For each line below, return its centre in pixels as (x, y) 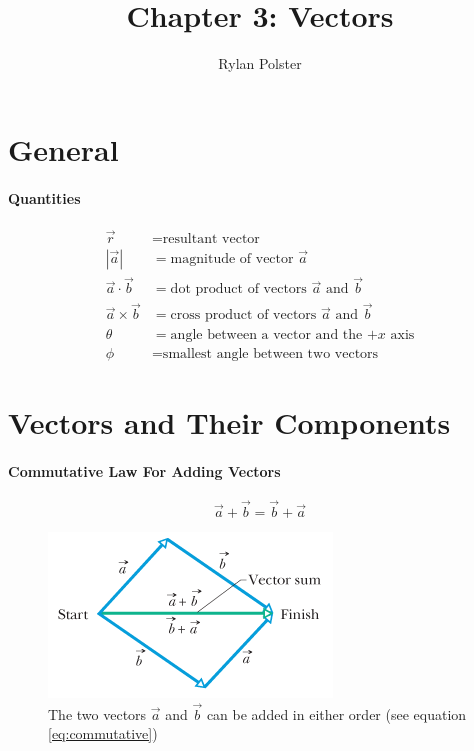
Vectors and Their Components (229, 421)
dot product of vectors (238, 289)
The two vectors (97, 713)
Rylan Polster (260, 63)
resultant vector (211, 238)
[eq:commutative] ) (103, 733)
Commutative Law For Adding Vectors (144, 470)
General (63, 148)
